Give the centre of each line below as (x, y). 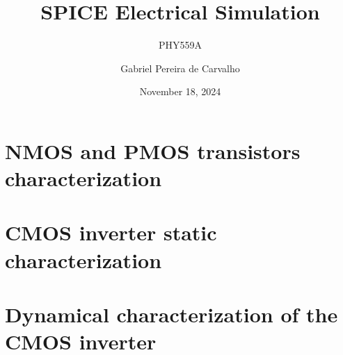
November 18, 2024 (180, 91)
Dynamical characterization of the (171, 314)
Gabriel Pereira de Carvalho (180, 68)
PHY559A (180, 45)
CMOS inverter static (111, 232)
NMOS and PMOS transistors (153, 150)
